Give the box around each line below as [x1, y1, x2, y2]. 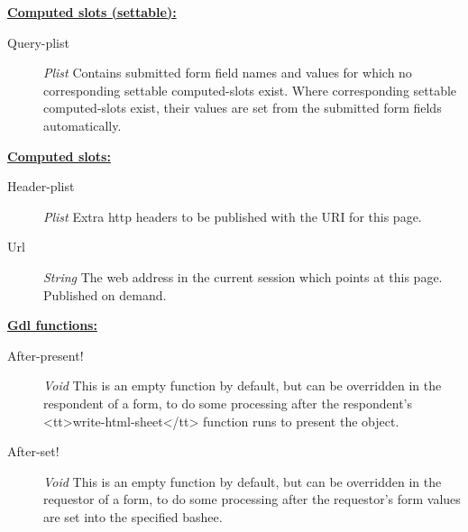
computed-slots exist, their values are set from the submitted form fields [43, 98, 442, 117]
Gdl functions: [7, 316, 97, 335]
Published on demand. [43, 285, 167, 304]
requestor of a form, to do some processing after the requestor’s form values [43, 490, 461, 509]
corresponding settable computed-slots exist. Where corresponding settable [43, 80, 457, 99]
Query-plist [7, 32, 69, 51]
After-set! [7, 442, 60, 461]
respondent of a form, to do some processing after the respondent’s [43, 393, 412, 412]
